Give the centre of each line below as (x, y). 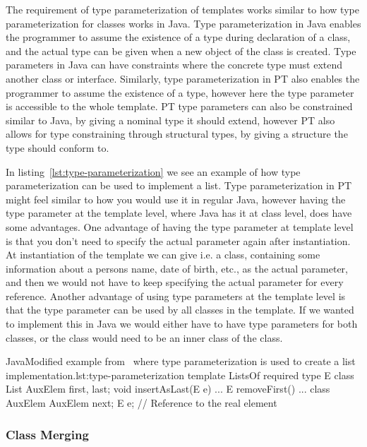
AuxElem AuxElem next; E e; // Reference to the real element (142, 403)
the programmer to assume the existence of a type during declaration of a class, (178, 37)
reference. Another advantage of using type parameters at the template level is (176, 296)
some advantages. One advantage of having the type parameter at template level (180, 226)
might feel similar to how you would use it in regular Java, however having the (176, 199)
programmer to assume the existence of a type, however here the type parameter (180, 92)
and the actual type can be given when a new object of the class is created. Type (181, 50)
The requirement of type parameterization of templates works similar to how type (182, 9)
